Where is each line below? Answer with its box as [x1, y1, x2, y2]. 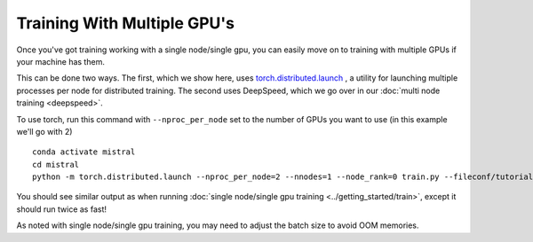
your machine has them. [16, 56, 106, 66]
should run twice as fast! [16, 204, 107, 215]
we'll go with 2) [16, 126, 73, 137]
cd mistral [32, 160, 80, 169]
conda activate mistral [32, 147, 136, 157]
